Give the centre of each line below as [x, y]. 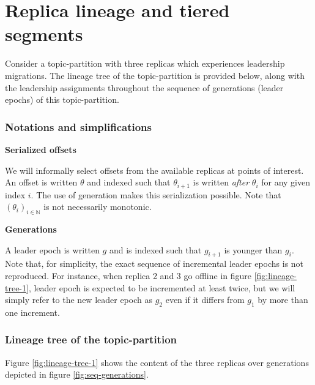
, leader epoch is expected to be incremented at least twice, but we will [162, 287]
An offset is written [41, 182]
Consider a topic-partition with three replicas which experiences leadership [145, 63]
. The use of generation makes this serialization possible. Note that [156, 194]
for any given [286, 182]
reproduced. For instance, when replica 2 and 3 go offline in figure [128, 275]
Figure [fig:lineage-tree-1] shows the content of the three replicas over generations [157, 362]
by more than [283, 300]
